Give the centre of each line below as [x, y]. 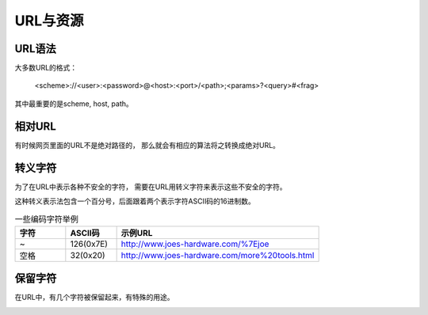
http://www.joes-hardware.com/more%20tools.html [218, 255]
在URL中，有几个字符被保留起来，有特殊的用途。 [94, 298]
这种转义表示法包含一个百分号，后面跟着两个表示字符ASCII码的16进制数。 [135, 201]
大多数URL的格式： [46, 68]
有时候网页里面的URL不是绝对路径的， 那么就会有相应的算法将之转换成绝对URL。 [147, 145]
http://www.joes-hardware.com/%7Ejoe [195, 244]
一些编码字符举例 [47, 219]
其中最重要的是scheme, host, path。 [74, 104]
